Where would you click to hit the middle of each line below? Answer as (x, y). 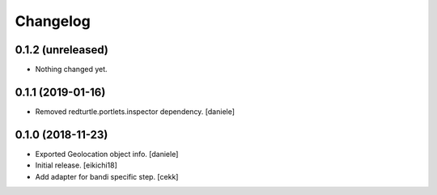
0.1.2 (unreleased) (62, 50)
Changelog (53, 21)
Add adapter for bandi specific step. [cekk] (107, 176)
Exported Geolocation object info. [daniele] (107, 154)
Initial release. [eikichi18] (76, 165)
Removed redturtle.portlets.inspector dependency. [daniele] (135, 111)
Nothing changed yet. (72, 70)
